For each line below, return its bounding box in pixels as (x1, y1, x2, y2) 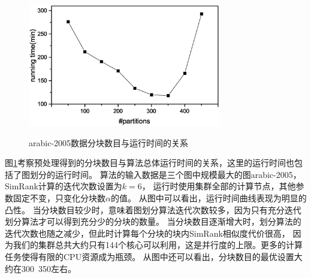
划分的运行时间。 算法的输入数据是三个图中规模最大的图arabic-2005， (29, 168, 301, 180)
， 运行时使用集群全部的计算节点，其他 (141, 180, 296, 192)
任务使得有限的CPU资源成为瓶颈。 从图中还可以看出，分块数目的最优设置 (5, 250, 294, 262)
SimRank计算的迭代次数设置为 (5, 180, 122, 192)
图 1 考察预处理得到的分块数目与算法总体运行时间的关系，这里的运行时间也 (5, 156, 294, 169)
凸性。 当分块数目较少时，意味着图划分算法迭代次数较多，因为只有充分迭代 (5, 203, 301, 216)
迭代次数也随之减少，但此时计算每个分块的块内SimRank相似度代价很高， (5, 226, 290, 239)
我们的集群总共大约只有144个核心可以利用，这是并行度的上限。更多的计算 (13, 238, 303, 251)
